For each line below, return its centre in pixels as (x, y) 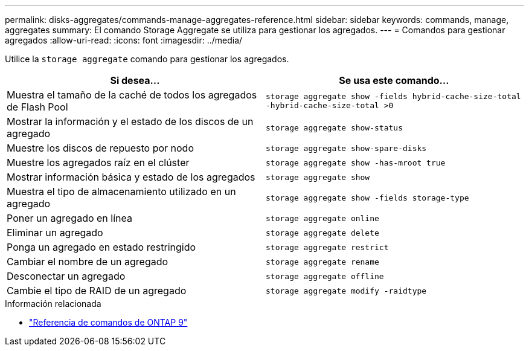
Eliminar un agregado (55, 233)
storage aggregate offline (325, 276)
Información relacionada (53, 304)
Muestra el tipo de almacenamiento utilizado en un (121, 192)
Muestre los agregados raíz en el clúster (98, 163)
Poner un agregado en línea (69, 218)
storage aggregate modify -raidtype (346, 291)
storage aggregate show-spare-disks (346, 148)
